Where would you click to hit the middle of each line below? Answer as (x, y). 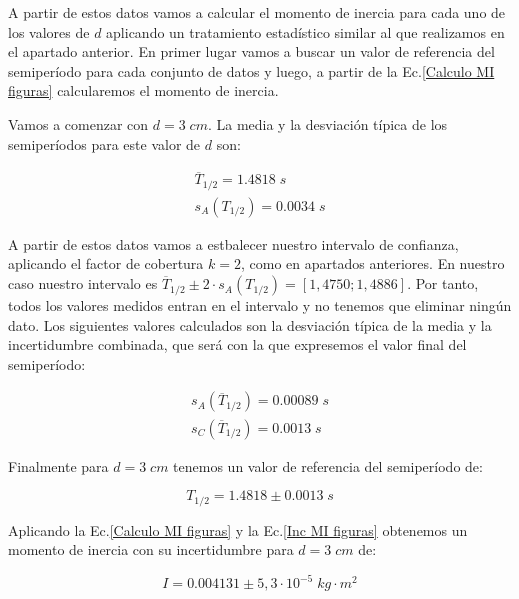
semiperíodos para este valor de (104, 143)
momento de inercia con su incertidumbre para (151, 549)
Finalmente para (58, 465)
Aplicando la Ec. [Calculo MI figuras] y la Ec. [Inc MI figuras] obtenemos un (238, 529)
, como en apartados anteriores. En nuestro (372, 263)
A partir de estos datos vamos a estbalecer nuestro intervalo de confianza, (233, 243)
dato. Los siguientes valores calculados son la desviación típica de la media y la (250, 324)
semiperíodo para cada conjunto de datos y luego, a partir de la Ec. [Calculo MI (251, 70)
